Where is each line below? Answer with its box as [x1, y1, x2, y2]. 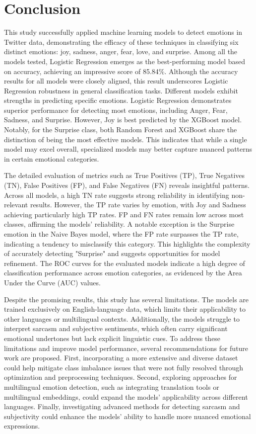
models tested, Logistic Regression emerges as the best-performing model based [4, 56, 246, 66]
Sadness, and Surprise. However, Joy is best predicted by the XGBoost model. [4, 114, 242, 125]
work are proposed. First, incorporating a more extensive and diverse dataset [4, 352, 238, 363]
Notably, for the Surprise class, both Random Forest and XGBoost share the [4, 124, 237, 135]
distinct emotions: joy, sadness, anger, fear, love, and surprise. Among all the [4, 46, 238, 57]
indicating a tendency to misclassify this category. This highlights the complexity [4, 238, 251, 249]
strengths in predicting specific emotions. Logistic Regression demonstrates [4, 95, 232, 105]
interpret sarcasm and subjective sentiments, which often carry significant [4, 323, 228, 334]
